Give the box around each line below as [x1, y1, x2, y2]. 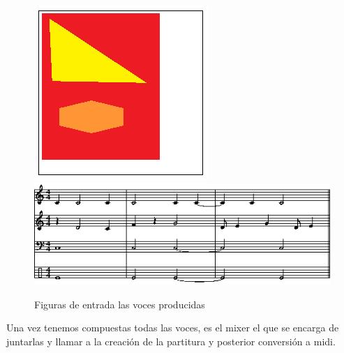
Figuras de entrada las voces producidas [34, 296, 205, 311]
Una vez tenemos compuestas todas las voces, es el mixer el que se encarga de [6, 320, 339, 335]
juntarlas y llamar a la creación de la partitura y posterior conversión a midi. [6, 333, 336, 348]
